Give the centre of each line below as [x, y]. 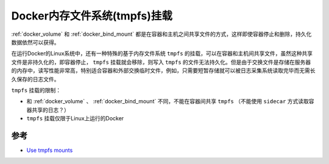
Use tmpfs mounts [50, 150]
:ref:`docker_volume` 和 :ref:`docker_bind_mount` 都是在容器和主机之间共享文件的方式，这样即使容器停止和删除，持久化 [161, 34]
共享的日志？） [50, 110]
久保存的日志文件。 [35, 79]
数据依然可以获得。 [35, 42]
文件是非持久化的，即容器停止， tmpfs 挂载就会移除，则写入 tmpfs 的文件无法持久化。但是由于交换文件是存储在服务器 [161, 62]
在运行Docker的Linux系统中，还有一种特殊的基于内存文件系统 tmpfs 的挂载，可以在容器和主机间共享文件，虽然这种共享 [162, 53]
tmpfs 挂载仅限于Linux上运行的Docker [75, 118]
